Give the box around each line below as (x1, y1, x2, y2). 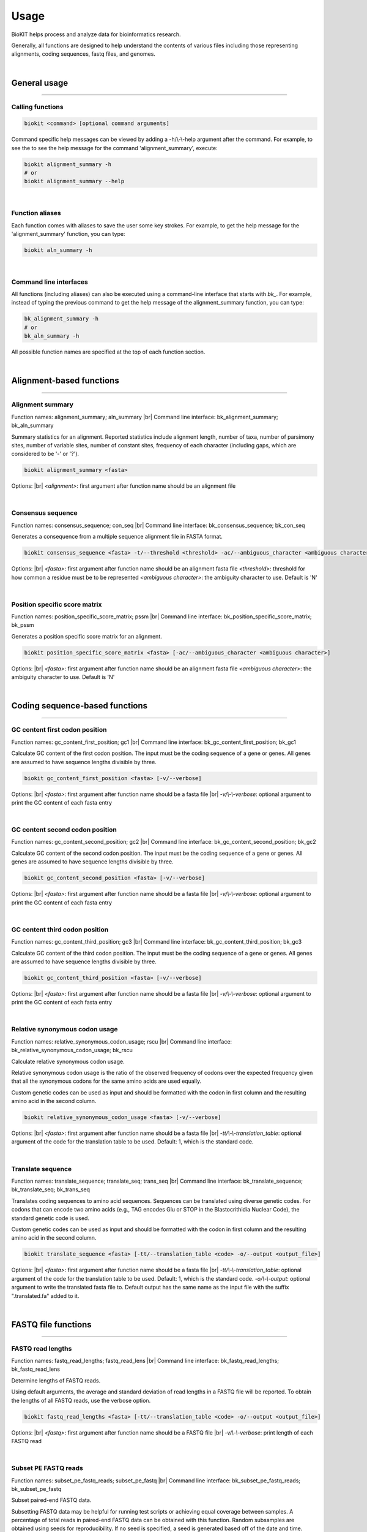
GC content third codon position (11, 925, 109, 934)
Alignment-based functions (11, 376, 119, 386)
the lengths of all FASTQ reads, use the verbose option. (11, 1397, 151, 1404)
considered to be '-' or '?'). (11, 450, 80, 458)
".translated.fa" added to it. (11, 1292, 80, 1299)
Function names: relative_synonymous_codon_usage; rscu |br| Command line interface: (11, 1037, 232, 1045)
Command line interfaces (11, 278, 88, 286)
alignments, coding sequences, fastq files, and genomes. (11, 50, 156, 58)
